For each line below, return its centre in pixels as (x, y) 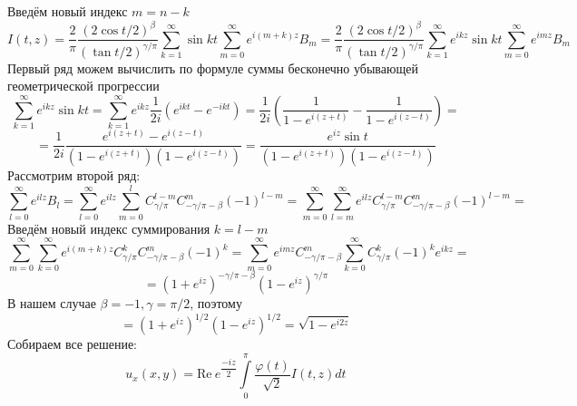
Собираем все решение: (72, 344)
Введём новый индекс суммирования (109, 228)
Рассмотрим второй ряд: (74, 175)
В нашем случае (52, 302)
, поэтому (216, 302)
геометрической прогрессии (83, 86)
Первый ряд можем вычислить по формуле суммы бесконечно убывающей (213, 68)
